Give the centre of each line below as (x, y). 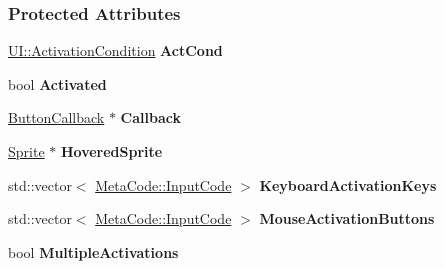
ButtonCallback (56, 117)
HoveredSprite (111, 151)
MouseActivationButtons (347, 218)
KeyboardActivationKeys (348, 184)
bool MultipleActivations (93, 251)
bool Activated (57, 83)
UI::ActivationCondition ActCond (115, 50)
